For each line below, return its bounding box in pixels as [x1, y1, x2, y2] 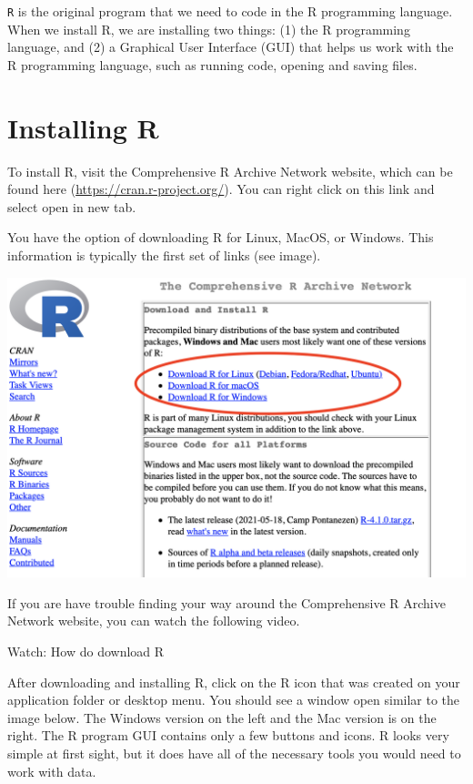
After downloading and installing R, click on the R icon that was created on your [7, 672, 460, 691]
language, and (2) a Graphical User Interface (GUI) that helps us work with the [7, 37, 454, 56]
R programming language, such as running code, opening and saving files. [7, 55, 418, 74]
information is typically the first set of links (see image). [7, 245, 321, 264]
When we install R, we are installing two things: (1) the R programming [7, 19, 410, 38]
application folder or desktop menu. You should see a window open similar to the [7, 690, 460, 709]
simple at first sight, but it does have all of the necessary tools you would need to [7, 744, 461, 763]
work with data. [7, 761, 96, 780]
